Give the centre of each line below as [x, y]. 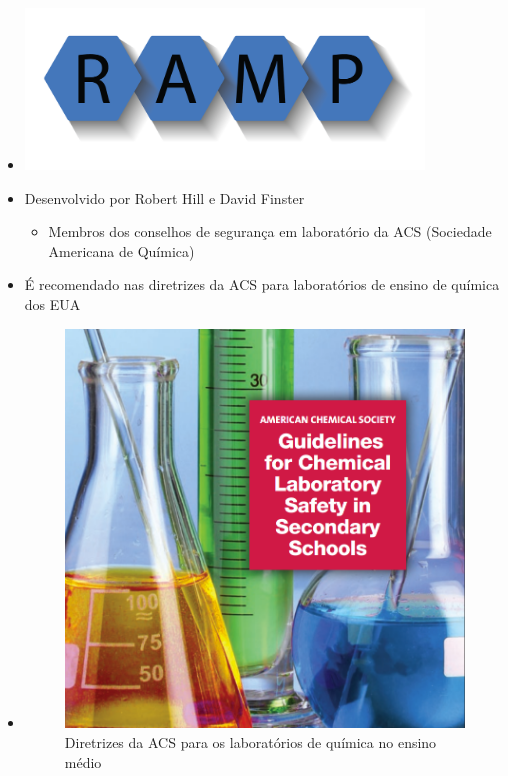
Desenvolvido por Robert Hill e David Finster [164, 197]
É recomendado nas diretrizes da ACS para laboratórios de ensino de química [262, 284]
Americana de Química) [121, 250]
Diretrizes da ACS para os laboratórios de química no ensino [250, 741]
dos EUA [52, 304]
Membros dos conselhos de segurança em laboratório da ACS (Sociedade [270, 231]
